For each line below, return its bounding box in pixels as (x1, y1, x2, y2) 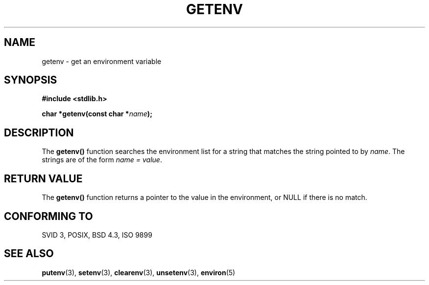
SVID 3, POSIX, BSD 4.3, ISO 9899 (42, 230, 152, 239)
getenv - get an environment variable (42, 57, 162, 66)
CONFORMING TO (4, 210, 93, 222)
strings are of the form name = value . (42, 155, 162, 164)
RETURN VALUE (4, 172, 83, 185)
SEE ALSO (4, 247, 54, 260)
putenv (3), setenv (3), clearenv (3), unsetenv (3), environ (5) (42, 268, 236, 277)
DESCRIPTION (4, 126, 74, 139)
